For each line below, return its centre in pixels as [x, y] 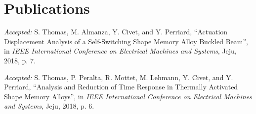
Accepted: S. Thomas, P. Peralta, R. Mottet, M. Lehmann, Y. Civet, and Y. [119, 77]
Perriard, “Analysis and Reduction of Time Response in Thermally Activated [121, 87]
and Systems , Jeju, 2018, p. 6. [49, 106]
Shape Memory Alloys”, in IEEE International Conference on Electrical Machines [128, 96]
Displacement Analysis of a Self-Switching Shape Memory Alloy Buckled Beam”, [126, 41]
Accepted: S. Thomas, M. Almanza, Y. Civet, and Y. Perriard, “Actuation [116, 32]
